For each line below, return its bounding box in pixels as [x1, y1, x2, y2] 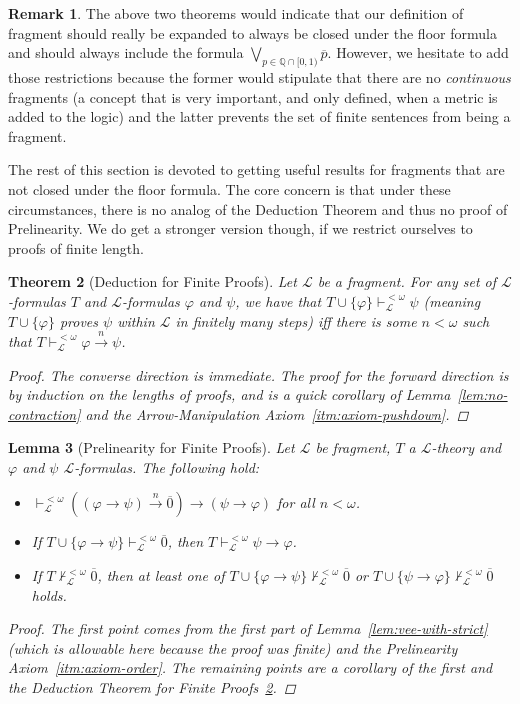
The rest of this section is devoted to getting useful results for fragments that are [8, 159, 505, 180]
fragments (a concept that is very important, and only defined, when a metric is [8, 86, 498, 107]
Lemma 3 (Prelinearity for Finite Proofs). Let [8, 437, 295, 458]
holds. [31, 584, 67, 605]
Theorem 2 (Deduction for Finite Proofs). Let [8, 271, 297, 292]
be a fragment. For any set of [317, 271, 497, 292]
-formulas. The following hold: [74, 456, 260, 477]
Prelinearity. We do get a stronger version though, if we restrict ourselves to [8, 218, 473, 239]
